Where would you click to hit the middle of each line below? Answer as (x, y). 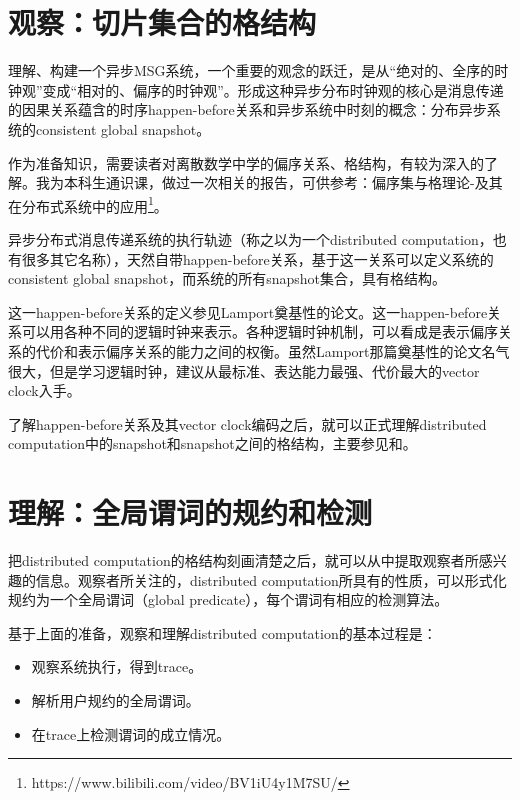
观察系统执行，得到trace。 (117, 666)
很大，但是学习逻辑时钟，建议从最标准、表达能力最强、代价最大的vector (244, 370)
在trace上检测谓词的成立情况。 (131, 733)
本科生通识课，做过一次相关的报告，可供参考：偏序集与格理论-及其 (283, 182)
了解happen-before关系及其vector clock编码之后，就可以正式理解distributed (247, 423)
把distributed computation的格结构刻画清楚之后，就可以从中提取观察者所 (243, 560)
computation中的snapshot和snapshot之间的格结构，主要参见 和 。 (212, 443)
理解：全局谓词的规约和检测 (190, 512)
